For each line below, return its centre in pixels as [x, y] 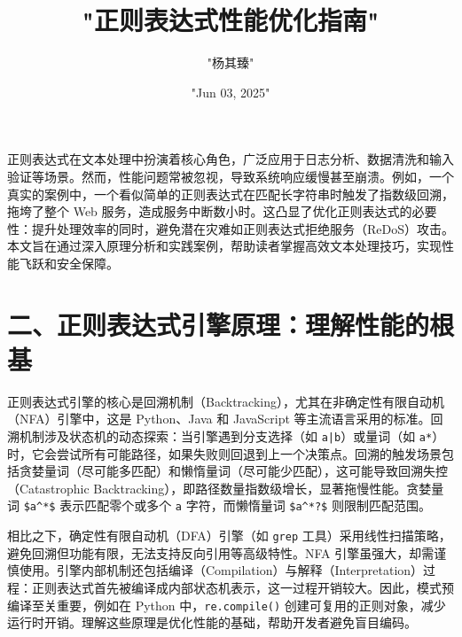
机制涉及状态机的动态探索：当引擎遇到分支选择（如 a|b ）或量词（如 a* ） [232, 435]
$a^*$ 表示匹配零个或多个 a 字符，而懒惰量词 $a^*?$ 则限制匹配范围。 [227, 505]
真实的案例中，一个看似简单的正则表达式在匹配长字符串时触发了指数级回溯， [231, 194]
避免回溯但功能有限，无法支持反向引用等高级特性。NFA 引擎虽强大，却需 [221, 552]
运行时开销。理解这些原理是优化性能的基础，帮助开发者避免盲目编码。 [212, 622]
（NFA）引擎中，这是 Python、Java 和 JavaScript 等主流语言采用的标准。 [219, 419]
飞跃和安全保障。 [69, 263]
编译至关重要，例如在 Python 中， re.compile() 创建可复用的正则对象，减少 [227, 605]
